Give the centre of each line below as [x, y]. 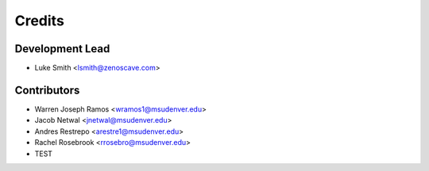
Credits [40, 21]
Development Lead [62, 49]
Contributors [47, 90]
